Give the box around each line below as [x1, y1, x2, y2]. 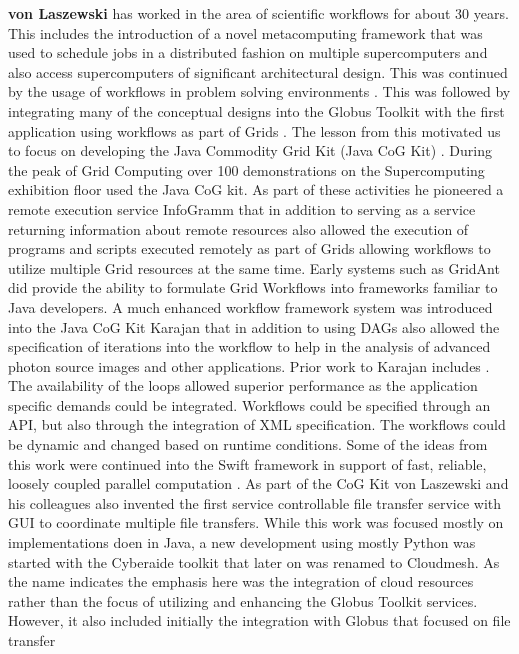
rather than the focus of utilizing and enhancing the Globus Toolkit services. [8, 590, 478, 611]
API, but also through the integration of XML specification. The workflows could [8, 414, 506, 435]
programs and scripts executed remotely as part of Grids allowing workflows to [8, 238, 491, 259]
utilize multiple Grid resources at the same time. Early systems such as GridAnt [8, 257, 500, 278]
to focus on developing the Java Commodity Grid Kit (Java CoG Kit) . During [8, 140, 492, 161]
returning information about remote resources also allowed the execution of [8, 218, 469, 239]
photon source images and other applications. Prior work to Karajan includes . [8, 355, 490, 376]
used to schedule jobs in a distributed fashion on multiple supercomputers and [8, 42, 488, 63]
